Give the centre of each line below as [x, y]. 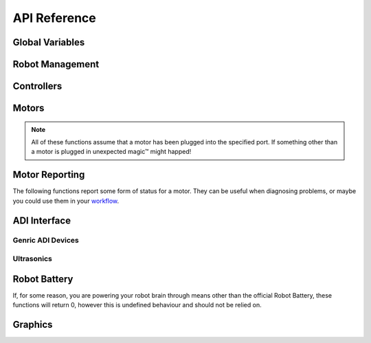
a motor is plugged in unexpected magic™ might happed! [111, 152]
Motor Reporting [49, 175]
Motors [29, 108]
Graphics [33, 324]
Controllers [37, 86]
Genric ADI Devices [46, 241]
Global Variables [49, 42]
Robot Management [56, 64]
